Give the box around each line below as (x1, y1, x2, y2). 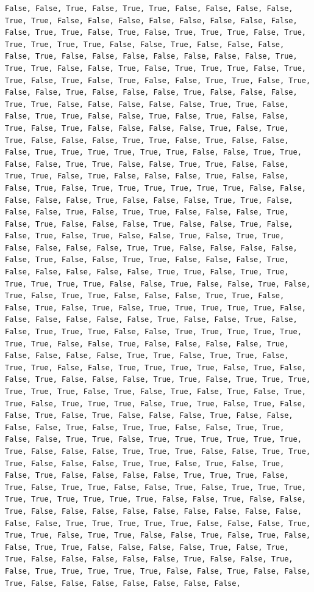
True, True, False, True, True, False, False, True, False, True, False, (5, 531, 311, 540)
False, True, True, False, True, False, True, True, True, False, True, (5, 28, 306, 37)
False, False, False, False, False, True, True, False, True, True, (5, 268, 289, 277)
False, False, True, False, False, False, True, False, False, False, (5, 88, 298, 97)
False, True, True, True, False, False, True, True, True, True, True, (5, 327, 302, 337)
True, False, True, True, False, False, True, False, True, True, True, (5, 483, 306, 492)
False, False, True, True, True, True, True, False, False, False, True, (5, 519, 311, 528)
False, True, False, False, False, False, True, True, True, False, (5, 471, 289, 480)
